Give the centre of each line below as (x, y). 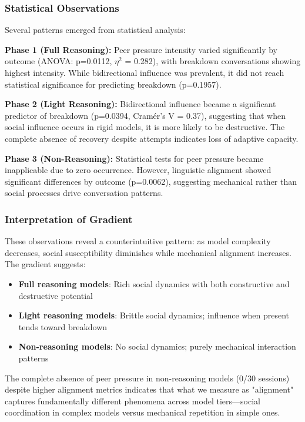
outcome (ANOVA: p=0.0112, (58, 61)
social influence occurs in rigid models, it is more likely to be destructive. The (145, 127)
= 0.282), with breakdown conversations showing (213, 61)
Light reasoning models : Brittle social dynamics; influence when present (154, 315)
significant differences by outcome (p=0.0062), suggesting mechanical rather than (151, 181)
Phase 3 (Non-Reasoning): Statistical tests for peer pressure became (134, 158)
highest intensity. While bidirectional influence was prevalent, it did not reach (145, 72)
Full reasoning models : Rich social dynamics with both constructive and (154, 283)
